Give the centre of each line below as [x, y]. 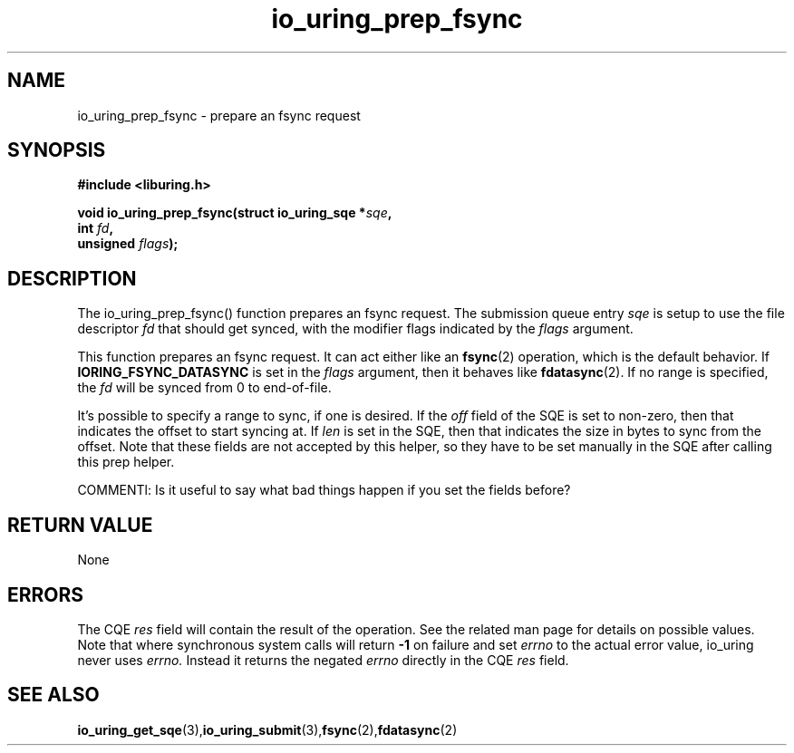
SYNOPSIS [57, 150]
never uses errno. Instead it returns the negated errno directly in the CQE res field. [323, 660]
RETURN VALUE [80, 525]
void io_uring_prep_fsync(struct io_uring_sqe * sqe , [235, 213]
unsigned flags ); [128, 244]
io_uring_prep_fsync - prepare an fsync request [219, 115]
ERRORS [46, 594]
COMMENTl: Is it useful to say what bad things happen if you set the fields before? [324, 490]
